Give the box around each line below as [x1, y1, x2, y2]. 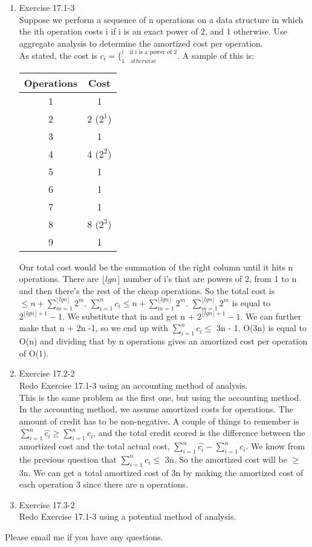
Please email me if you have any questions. [5, 531, 163, 543]
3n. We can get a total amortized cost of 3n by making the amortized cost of [19, 466, 304, 478]
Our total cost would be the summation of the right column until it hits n [19, 260, 293, 273]
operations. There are [19, 272, 99, 285]
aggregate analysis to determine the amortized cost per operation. [19, 36, 263, 49]
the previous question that [19, 452, 117, 465]
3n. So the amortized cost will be [164, 452, 287, 465]
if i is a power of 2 [129, 49, 177, 56]
